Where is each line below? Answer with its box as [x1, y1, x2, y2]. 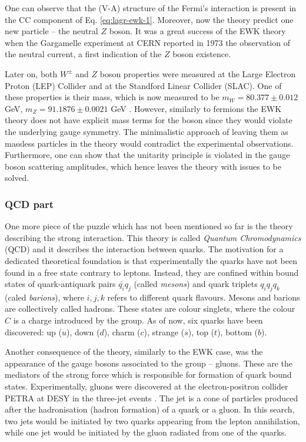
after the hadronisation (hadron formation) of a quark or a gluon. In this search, [5, 403, 295, 415]
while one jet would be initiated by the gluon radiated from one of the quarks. [5, 426, 287, 438]
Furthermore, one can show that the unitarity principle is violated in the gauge [5, 149, 290, 161]
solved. [5, 171, 29, 184]
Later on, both [5, 67, 58, 80]
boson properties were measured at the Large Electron [99, 67, 296, 80]
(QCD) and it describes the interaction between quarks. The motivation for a [5, 243, 284, 255]
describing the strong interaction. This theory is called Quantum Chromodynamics [5, 231, 301, 243]
